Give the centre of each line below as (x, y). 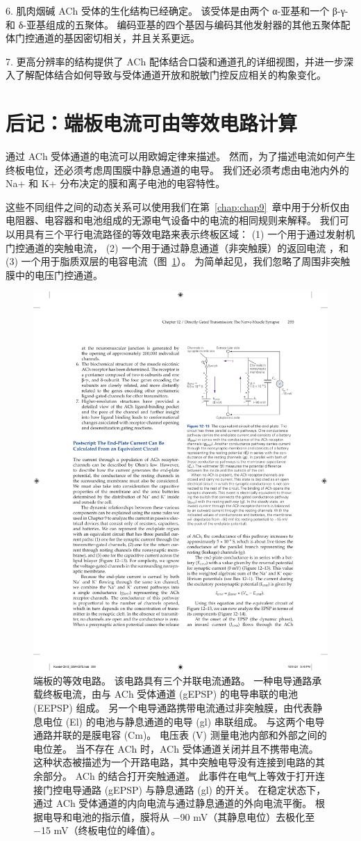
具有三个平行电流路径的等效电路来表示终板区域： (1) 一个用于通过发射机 (190, 234)
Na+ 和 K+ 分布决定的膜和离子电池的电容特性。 (116, 183)
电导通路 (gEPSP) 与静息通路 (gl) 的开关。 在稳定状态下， (194, 789)
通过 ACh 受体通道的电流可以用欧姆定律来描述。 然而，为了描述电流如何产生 (180, 156)
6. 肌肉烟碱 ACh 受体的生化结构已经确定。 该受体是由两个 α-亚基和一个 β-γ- (177, 10)
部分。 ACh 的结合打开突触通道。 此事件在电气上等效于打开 (179, 775)
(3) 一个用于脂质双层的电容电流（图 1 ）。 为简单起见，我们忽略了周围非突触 (178, 261)
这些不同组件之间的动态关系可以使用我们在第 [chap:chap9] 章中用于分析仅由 (178, 206)
